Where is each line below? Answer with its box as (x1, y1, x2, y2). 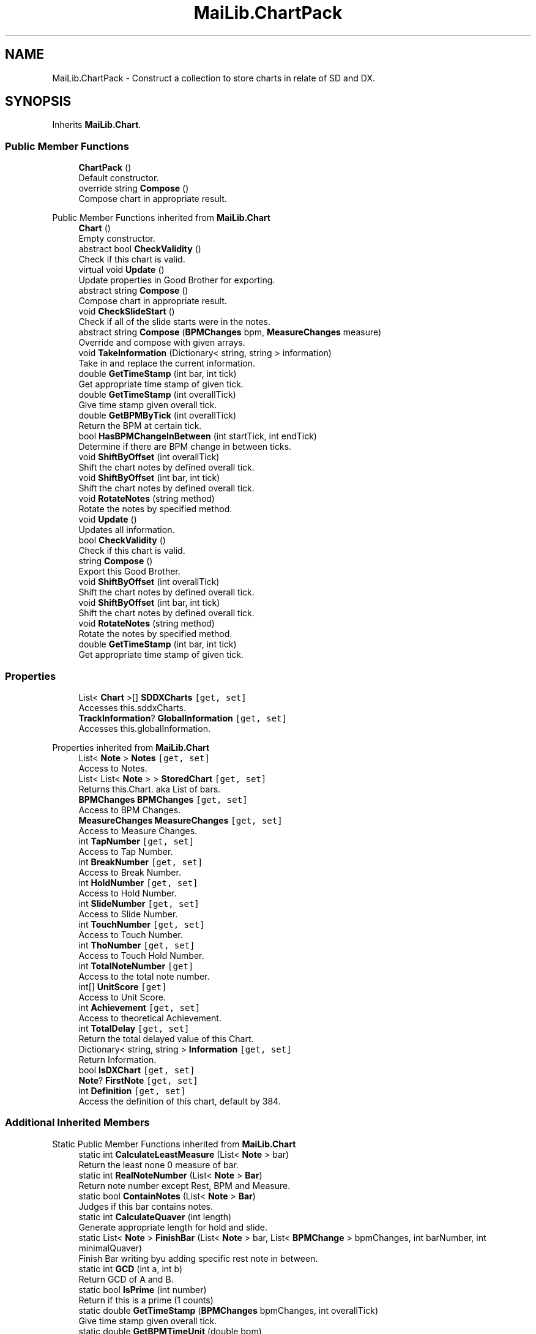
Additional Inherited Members (5, 1116, 150, 1129)
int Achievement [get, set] (78, 1002, 201, 1013)
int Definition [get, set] (78, 1085, 186, 1096)
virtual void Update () (78, 264, 165, 275)
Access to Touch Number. (78, 929, 183, 940)
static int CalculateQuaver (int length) (78, 1211, 232, 1222)
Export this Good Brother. (78, 566, 181, 577)
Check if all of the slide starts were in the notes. (78, 316, 270, 327)
